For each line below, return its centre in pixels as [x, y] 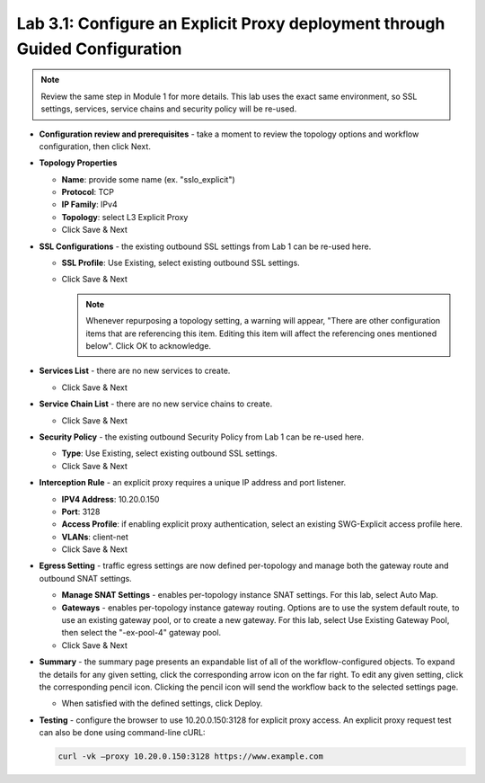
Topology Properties [78, 163]
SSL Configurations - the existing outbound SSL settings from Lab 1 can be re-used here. [205, 246]
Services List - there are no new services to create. [135, 371]
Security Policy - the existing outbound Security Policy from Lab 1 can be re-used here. [202, 437]
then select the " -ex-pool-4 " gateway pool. [141, 633]
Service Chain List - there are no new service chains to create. [156, 404]
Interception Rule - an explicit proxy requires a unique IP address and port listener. [193, 483]
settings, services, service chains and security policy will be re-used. [169, 109]
